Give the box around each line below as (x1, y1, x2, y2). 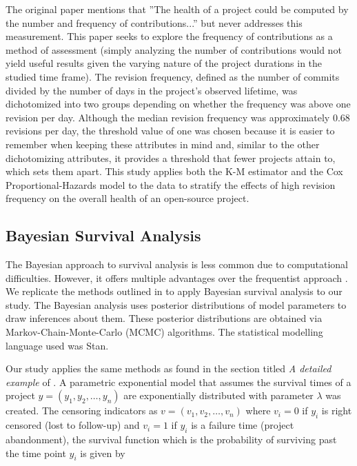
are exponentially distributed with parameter (123, 388, 314, 403)
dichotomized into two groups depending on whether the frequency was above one (6, 97, 351, 111)
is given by (80, 445, 125, 460)
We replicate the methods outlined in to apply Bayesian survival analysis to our (6, 284, 343, 298)
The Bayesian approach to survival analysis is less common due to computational (6, 257, 348, 272)
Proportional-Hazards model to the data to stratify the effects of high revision (6, 177, 336, 192)
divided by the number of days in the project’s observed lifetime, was (6, 83, 298, 97)
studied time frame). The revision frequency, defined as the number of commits (6, 69, 340, 83)
